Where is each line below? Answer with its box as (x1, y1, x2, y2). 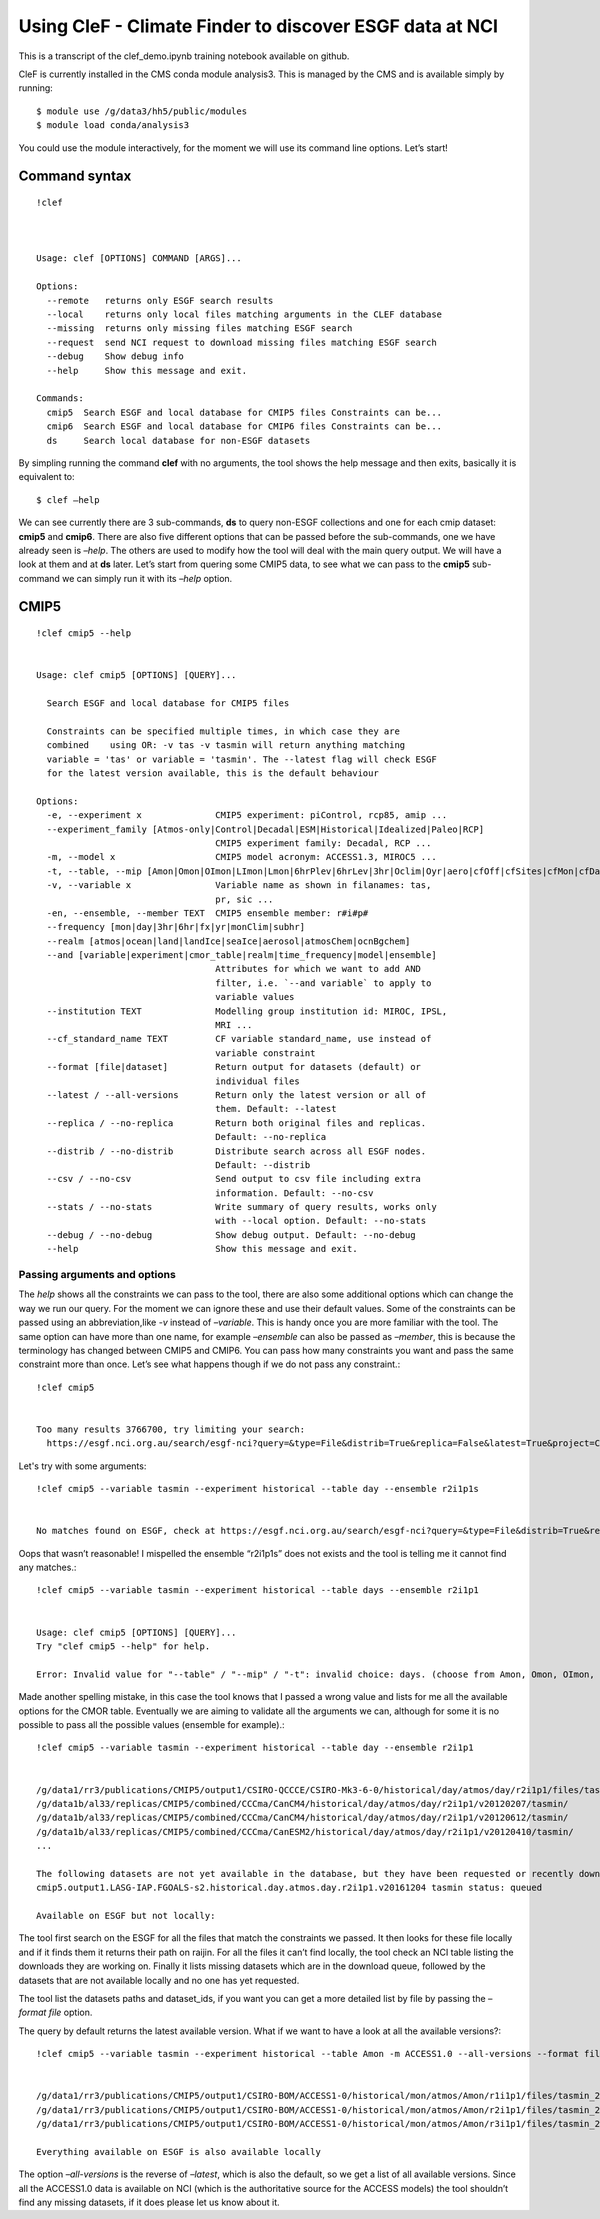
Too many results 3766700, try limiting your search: (36, 1423, 305, 1435)
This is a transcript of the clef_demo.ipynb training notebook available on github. (18, 50, 350, 62)
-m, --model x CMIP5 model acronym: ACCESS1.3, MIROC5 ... (46, 851, 437, 863)
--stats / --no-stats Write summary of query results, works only (46, 1201, 437, 1213)
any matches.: (18, 1561, 77, 1574)
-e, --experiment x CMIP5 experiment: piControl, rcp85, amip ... (46, 810, 448, 821)
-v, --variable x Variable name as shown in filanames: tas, (46, 880, 432, 891)
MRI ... (215, 1020, 253, 1031)
